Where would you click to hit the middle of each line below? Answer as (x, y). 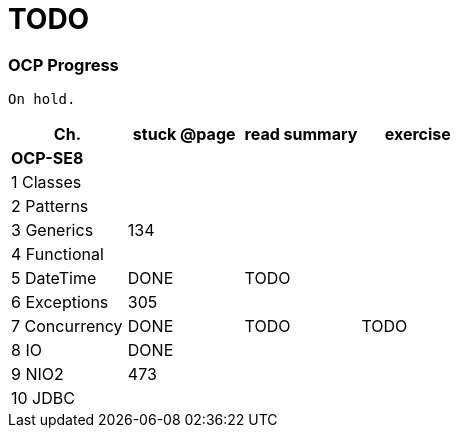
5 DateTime (54, 278)
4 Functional (57, 254)
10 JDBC (43, 398)
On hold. (42, 99)
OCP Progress (63, 64)
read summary (301, 134)
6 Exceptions (60, 302)
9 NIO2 (37, 374)
